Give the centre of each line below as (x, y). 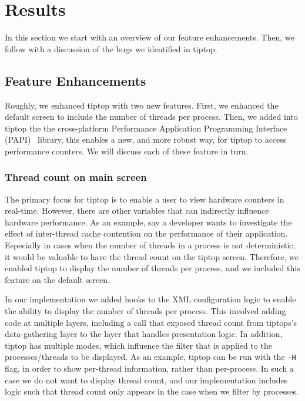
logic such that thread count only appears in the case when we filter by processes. (152, 391)
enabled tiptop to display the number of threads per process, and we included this (152, 268)
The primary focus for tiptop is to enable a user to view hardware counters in (145, 199)
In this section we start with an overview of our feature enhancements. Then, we (150, 37)
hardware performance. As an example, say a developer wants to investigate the (148, 222)
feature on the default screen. (58, 279)
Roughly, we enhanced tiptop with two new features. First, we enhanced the (142, 105)
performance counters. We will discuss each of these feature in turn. (127, 151)
